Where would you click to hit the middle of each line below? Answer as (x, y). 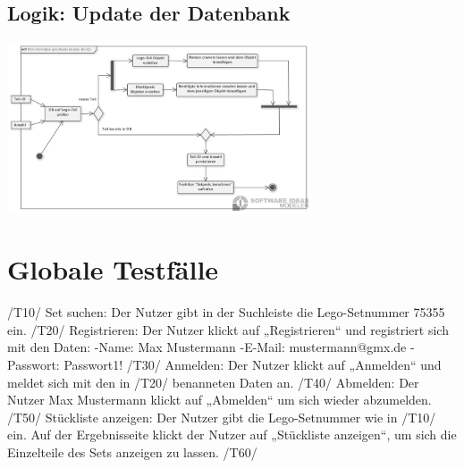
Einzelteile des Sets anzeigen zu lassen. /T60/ (132, 452)
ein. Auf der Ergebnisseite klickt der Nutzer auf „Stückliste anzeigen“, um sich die (232, 435)
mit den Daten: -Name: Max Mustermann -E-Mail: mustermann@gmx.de (207, 347)
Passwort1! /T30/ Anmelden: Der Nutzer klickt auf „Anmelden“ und (253, 365)
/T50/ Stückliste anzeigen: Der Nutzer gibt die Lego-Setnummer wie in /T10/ (222, 417)
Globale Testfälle (113, 269)
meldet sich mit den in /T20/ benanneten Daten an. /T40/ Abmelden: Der (213, 382)
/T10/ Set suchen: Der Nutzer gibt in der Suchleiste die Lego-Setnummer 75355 (226, 312)
